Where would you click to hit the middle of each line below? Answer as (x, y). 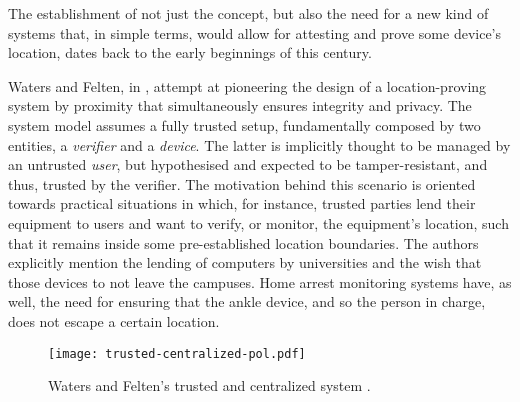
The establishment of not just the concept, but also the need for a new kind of (248, 13)
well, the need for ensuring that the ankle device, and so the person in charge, (247, 301)
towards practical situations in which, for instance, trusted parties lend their (242, 203)
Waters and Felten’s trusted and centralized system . (209, 385)
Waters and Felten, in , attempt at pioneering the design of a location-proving (247, 85)
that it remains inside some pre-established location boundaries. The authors (243, 242)
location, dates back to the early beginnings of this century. (190, 52)
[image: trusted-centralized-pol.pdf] (177, 353)
